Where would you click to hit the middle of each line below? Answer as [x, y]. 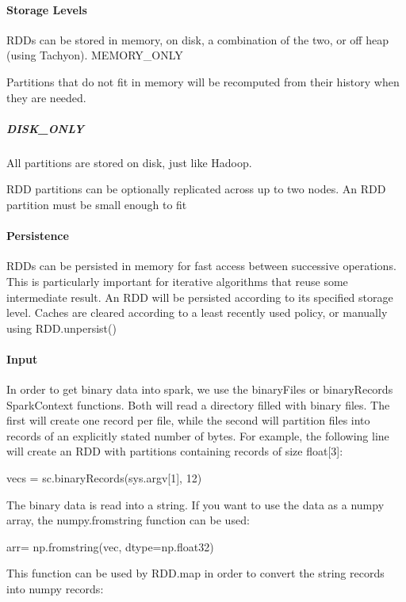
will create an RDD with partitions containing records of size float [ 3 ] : [175, 451]
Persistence [38, 236]
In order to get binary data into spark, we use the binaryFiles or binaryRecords [200, 389]
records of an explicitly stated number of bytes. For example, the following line [198, 435]
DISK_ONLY [45, 128]
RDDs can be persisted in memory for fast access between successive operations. [201, 266]
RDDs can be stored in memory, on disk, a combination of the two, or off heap [197, 39]
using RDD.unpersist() [61, 328]
